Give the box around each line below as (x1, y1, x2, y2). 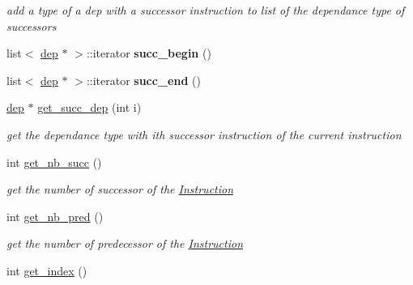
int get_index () (6, 262, 87, 279)
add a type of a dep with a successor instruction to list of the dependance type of (6, 2, 405, 18)
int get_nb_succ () (6, 153, 102, 170)
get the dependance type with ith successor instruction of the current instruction (6, 125, 402, 142)
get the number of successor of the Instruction (6, 181, 234, 198)
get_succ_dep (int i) (37, 99, 142, 116)
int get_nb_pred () (6, 207, 104, 224)
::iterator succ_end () (86, 71, 201, 88)
